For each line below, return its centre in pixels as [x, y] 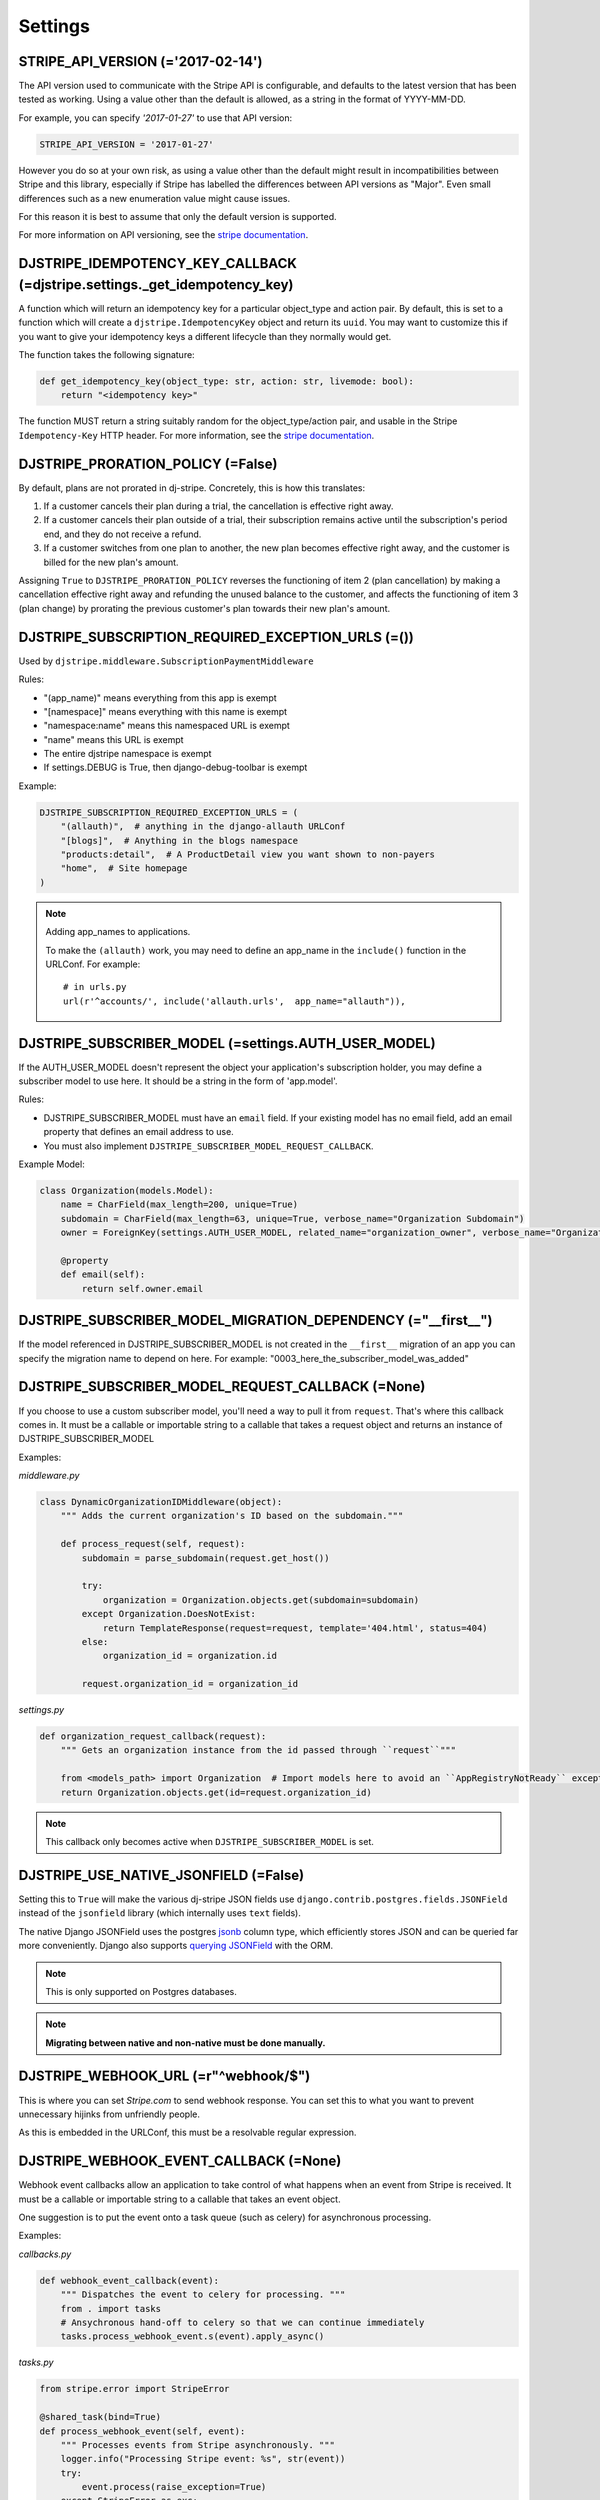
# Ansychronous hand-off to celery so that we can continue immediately [242, 2322]
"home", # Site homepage [124, 868]
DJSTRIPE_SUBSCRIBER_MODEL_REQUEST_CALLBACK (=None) [222, 1386]
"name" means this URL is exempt [113, 739]
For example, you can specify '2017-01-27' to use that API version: [155, 117]
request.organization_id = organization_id [190, 1684]
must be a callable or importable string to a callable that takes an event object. [179, 2199]
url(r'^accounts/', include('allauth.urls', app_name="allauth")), [234, 1001]
